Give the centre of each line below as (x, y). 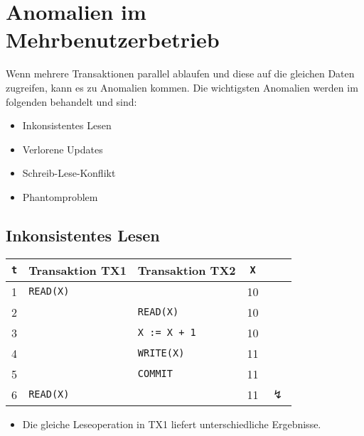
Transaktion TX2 (187, 270)
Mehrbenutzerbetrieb (113, 39)
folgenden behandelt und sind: (71, 101)
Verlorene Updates (63, 149)
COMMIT (155, 374)
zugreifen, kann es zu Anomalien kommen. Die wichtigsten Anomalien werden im (182, 87)
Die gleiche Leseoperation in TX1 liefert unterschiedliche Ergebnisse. (172, 424)
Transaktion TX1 (77, 270)
